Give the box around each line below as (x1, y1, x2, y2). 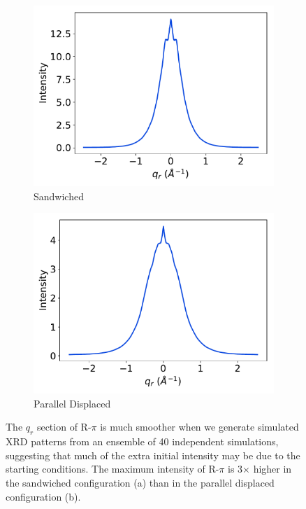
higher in (253, 461, 292, 476)
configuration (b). (6, 489, 81, 503)
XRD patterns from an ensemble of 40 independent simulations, (6, 434, 279, 449)
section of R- (36, 419, 92, 434)
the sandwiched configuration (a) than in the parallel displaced (6, 475, 275, 489)
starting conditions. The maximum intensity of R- (6, 461, 219, 476)
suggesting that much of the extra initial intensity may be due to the (6, 447, 300, 462)
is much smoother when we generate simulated (100, 419, 299, 434)
